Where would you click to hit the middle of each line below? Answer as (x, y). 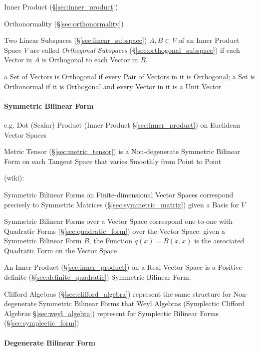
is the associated (219, 241)
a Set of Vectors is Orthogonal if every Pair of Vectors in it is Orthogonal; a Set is (129, 76)
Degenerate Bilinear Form (50, 342)
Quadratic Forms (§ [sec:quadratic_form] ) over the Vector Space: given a (115, 231)
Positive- (231, 267)
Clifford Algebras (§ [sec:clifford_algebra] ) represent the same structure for (118, 293)
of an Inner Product (209, 40)
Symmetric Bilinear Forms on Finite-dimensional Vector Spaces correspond (119, 194)
